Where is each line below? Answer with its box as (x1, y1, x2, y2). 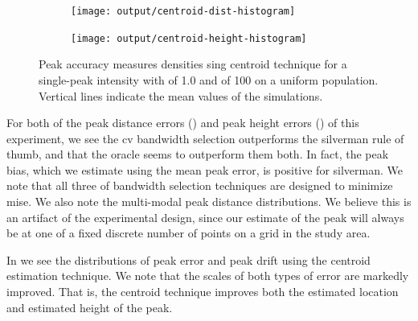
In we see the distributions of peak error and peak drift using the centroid (6, 251, 371, 268)
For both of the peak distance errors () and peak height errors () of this (6, 114, 359, 131)
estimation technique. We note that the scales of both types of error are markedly (6, 267, 409, 284)
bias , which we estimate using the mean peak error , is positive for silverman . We (6, 161, 403, 178)
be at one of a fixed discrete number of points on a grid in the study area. (6, 224, 371, 241)
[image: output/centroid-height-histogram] (71, 32, 307, 44)
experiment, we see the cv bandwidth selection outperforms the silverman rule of (6, 130, 404, 146)
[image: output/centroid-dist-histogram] (71, 6, 296, 17)
